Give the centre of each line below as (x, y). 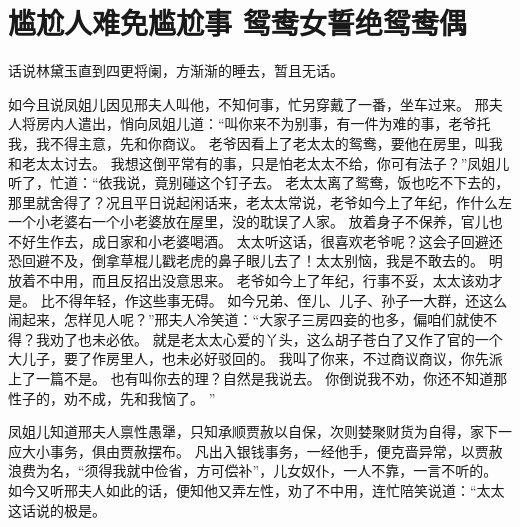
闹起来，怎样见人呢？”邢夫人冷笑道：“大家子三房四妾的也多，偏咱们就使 (246, 319)
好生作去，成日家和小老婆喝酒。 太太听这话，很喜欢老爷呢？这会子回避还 (262, 240)
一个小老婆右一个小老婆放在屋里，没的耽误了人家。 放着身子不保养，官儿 (248, 221)
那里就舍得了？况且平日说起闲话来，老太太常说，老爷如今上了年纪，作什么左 (260, 201)
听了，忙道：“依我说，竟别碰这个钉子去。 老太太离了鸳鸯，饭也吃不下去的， (259, 182)
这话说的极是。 (57, 509)
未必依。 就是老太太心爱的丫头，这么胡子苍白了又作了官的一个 (297, 338)
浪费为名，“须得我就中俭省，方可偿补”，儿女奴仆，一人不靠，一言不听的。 (253, 470)
